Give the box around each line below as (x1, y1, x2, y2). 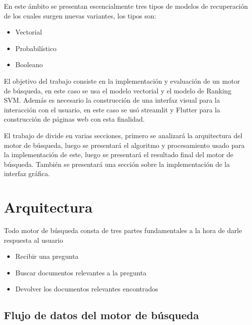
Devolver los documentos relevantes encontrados (15, 284, 158, 294)
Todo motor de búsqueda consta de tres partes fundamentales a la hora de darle (4, 225, 242, 235)
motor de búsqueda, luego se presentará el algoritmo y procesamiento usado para (4, 140, 245, 150)
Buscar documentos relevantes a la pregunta (15, 267, 147, 277)
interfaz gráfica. (4, 168, 50, 179)
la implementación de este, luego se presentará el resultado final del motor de (4, 149, 234, 160)
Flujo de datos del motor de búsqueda (4, 307, 199, 323)
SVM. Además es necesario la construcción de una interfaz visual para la (4, 95, 220, 105)
